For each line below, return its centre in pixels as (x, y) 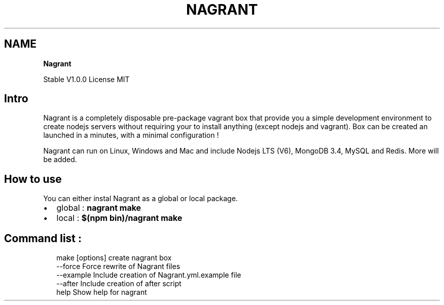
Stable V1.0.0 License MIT (86, 79)
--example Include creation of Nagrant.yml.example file (149, 275)
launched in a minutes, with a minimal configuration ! (131, 135)
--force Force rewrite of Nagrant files (118, 266)
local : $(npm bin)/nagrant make (119, 218)
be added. (60, 160)
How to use (33, 179)
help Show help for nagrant (102, 292)
